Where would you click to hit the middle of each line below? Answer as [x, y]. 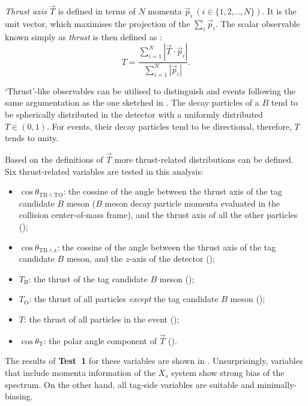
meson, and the [95, 259]
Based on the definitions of [54, 159]
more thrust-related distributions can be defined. [204, 159]
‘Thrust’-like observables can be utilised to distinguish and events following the [150, 90]
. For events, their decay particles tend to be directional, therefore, [169, 126]
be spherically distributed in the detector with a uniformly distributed [134, 114]
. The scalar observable [258, 24]
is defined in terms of [97, 11]
